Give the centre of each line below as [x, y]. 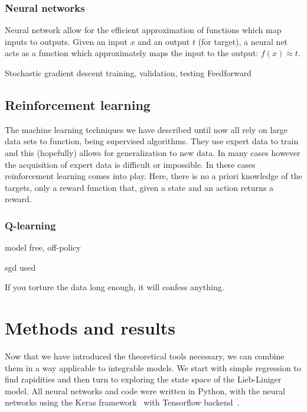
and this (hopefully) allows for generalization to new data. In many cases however [153, 152]
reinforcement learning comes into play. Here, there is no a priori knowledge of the [153, 176]
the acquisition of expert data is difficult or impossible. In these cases [130, 164]
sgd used [20, 267]
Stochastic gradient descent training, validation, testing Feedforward [128, 73]
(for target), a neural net [243, 41]
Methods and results [90, 328]
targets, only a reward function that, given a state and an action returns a [139, 187]
